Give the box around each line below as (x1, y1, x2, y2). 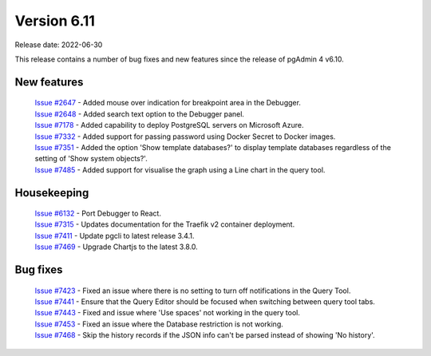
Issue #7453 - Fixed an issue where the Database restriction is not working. (34, 319, 283, 329)
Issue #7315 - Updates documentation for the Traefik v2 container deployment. (34, 220, 295, 229)
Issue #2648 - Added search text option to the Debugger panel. (34, 109, 245, 119)
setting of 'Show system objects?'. (34, 154, 148, 164)
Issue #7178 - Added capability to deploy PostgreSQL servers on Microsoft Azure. (34, 121, 304, 130)
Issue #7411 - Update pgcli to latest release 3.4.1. (34, 231, 195, 240)
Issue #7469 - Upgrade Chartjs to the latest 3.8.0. (34, 242, 199, 251)
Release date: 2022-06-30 (14, 40, 103, 49)
